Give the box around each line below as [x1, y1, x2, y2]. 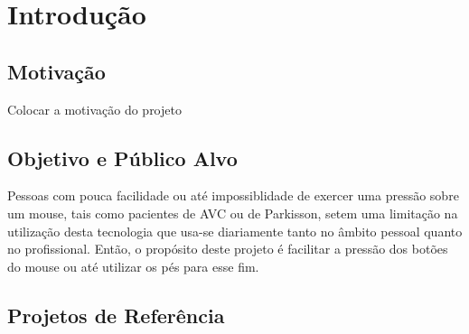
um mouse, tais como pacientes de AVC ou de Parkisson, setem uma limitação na [7, 203, 458, 222]
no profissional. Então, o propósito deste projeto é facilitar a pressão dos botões [7, 239, 448, 258]
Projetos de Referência [7, 301, 225, 329]
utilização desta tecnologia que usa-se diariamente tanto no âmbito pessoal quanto [7, 221, 463, 240]
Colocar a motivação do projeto [7, 99, 182, 118]
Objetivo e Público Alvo [7, 144, 238, 172]
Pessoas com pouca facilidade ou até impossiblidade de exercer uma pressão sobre [7, 186, 459, 205]
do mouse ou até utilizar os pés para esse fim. [7, 256, 259, 275]
